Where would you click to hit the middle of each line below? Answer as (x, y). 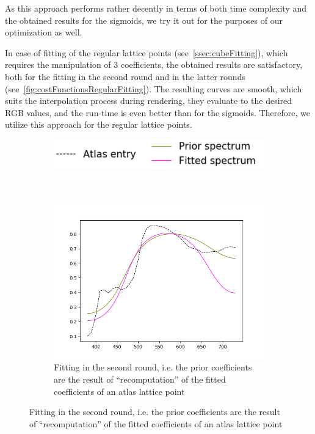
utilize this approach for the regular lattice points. (99, 124)
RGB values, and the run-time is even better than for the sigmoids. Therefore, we (157, 112)
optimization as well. (44, 32)
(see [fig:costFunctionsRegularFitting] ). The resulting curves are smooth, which (154, 88)
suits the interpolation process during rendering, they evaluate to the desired (149, 101)
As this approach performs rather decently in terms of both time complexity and (156, 8)
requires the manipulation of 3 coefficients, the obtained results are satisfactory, (154, 64)
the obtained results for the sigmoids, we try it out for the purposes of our (144, 20)
